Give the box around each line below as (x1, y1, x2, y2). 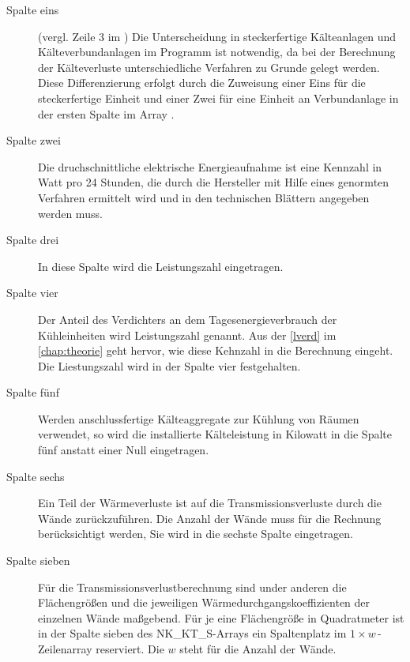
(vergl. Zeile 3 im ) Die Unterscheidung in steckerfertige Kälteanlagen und (38, 28, 397, 44)
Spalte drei (6, 231, 59, 248)
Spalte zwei (6, 132, 61, 149)
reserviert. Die (96, 641, 164, 656)
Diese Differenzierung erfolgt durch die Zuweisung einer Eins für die (38, 74, 366, 91)
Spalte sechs (6, 468, 65, 484)
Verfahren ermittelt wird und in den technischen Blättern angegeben (38, 189, 370, 205)
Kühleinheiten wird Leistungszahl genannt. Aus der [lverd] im (38, 326, 337, 343)
